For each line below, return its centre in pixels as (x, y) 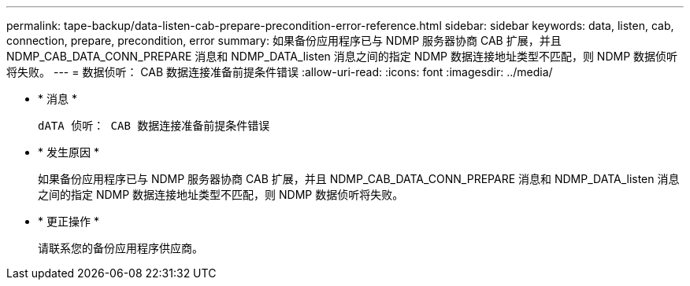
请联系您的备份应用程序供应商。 (121, 248)
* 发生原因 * (69, 152)
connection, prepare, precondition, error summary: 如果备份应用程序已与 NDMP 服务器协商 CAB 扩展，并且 (284, 40)
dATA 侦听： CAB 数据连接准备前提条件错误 (154, 126)
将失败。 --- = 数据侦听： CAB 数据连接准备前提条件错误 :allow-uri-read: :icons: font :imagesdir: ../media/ (280, 72)
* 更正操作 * (69, 221)
